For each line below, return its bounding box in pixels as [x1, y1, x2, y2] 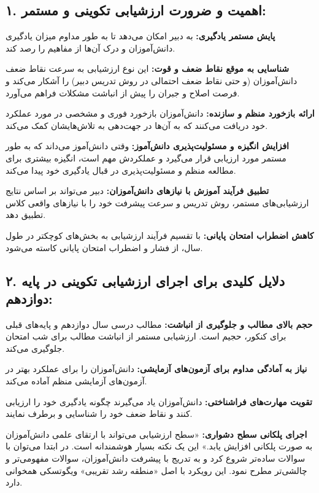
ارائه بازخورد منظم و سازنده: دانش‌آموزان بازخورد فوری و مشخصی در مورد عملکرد [6, 107, 315, 120]
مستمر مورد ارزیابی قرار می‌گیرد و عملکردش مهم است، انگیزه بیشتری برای [6, 151, 286, 164]
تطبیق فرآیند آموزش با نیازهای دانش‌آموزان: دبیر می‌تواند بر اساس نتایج [6, 184, 269, 197]
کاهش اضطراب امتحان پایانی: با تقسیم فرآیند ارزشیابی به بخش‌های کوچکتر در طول [6, 228, 314, 241]
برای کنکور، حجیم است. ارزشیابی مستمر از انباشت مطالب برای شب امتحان [6, 330, 286, 343]
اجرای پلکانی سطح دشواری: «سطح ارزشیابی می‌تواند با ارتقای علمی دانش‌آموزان [6, 427, 307, 440]
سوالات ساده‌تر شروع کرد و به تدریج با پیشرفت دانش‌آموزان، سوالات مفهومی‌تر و [6, 452, 306, 465]
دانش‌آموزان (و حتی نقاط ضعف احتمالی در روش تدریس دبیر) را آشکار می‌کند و [6, 74, 298, 87]
